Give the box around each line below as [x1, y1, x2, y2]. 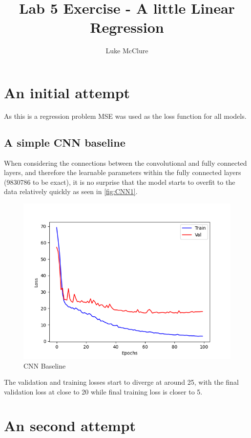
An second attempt [4, 415, 136, 435]
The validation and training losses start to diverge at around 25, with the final [4, 377, 239, 387]
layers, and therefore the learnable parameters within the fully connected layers [4, 167, 241, 177]
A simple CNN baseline [4, 134, 125, 150]
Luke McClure [105, 45, 148, 56]
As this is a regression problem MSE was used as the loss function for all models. [4, 110, 247, 121]
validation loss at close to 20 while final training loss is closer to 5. [4, 386, 203, 396]
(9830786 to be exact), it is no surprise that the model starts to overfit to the [4, 176, 235, 187]
